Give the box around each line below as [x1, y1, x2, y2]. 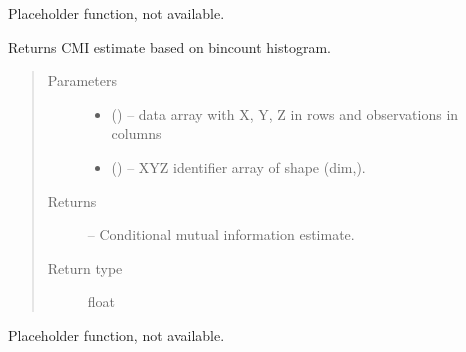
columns [111, 123, 162, 144]
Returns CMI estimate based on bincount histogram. [8, 36, 331, 57]
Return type [47, 257, 123, 278]
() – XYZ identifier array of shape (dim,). [111, 156, 366, 177]
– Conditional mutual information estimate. [87, 224, 355, 245]
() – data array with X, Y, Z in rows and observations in [111, 103, 459, 124]
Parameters [47, 70, 117, 91]
